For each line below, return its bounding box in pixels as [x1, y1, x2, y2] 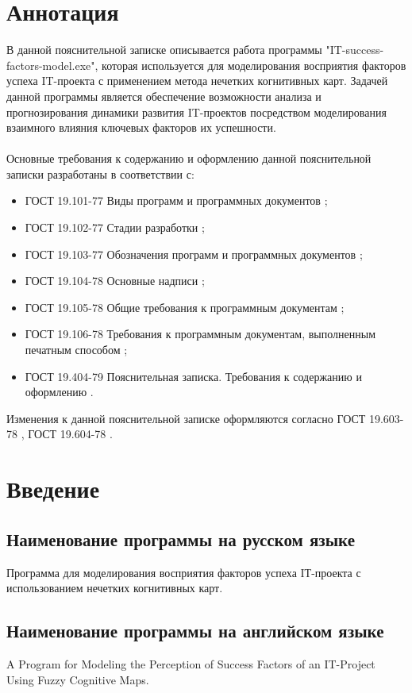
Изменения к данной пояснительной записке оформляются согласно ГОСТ [6, 410, 366, 426]
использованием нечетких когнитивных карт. [6, 579, 223, 596]
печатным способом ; [25, 341, 128, 358]
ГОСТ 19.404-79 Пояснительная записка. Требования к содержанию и [25, 368, 362, 384]
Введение [6, 472, 100, 505]
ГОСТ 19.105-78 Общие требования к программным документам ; [25, 298, 345, 315]
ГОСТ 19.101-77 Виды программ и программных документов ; [25, 192, 328, 209]
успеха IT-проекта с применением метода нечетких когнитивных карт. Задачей [6, 72, 388, 89]
